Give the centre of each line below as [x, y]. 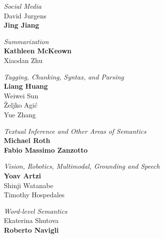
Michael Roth [27, 140]
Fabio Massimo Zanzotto [46, 150]
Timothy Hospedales [34, 195]
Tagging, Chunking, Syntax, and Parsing [64, 76]
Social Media [23, 6]
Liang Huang [26, 86]
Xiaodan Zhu [23, 60]
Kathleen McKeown [38, 51]
